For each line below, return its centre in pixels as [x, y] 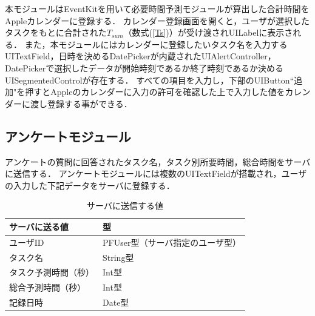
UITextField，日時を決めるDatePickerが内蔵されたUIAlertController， [141, 56]
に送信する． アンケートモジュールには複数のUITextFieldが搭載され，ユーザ [156, 173]
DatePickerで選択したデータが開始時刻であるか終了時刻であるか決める [144, 67]
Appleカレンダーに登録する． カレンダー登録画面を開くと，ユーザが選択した [157, 20]
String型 [118, 257]
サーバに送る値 [39, 226]
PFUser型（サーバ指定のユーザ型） [172, 242]
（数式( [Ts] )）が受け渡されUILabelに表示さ [208, 32]
